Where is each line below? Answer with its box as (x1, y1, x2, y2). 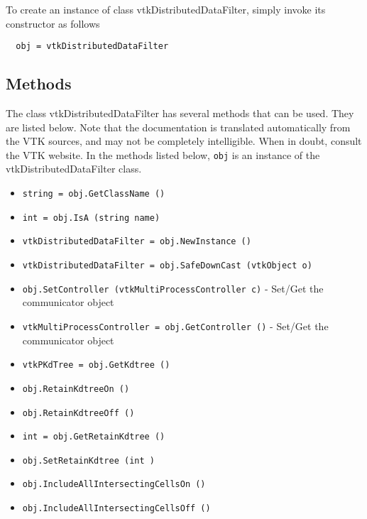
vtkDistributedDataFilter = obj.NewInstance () (22, 236, 251, 247)
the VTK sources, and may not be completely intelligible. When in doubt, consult (6, 133, 362, 148)
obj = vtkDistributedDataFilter (16, 41, 169, 52)
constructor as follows (6, 16, 100, 31)
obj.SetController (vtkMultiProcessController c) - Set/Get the (22, 280, 324, 295)
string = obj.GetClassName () (22, 189, 165, 200)
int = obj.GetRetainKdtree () (22, 432, 165, 442)
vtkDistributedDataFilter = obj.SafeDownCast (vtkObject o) (22, 261, 312, 271)
